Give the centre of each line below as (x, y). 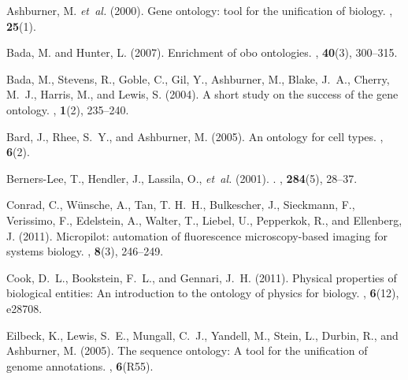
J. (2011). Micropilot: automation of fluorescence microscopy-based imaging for (197, 235)
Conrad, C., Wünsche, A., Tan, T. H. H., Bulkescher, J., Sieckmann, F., (181, 205)
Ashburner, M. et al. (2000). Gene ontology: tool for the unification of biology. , (200, 10)
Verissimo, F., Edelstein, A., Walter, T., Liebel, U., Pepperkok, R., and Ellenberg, (204, 220)
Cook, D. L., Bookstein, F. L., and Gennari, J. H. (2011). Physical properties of (202, 277)
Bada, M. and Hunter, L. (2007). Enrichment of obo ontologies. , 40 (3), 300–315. (202, 52)
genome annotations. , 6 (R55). (80, 365)
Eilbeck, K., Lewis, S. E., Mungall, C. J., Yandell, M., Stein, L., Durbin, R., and (202, 335)
